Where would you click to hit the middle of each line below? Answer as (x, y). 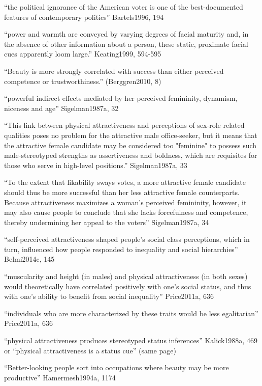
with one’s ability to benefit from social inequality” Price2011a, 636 (109, 296)
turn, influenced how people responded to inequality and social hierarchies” (121, 249)
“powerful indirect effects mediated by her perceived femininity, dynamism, (121, 98)
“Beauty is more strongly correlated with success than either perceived (114, 71)
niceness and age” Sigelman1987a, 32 (61, 108)
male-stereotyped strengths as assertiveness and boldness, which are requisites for (131, 155)
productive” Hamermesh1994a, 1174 (60, 377)
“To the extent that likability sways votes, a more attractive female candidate (125, 182)
